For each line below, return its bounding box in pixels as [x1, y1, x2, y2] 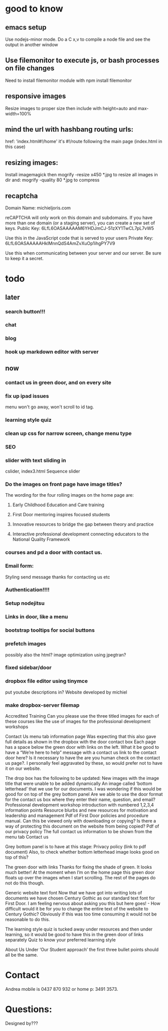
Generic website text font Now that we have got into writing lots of [5, 890, 142, 896]
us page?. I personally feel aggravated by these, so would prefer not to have [5, 760, 163, 766]
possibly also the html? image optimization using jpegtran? [5, 651, 126, 658]
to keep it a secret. [5, 256, 44, 262]
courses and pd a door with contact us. [5, 549, 103, 556]
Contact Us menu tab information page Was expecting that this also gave [5, 734, 156, 740]
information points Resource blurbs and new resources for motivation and [5, 807, 158, 814]
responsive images [5, 92, 66, 100]
